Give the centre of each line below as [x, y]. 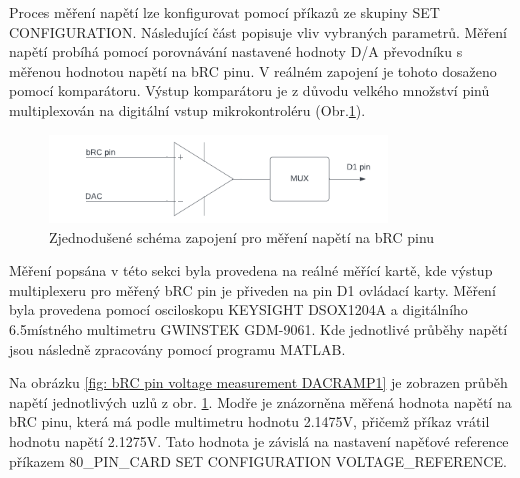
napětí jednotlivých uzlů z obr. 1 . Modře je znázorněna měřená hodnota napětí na [260, 401]
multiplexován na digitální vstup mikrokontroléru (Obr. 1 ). [187, 109]
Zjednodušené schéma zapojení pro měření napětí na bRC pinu [242, 236]
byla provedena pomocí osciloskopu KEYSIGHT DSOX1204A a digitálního [238, 309]
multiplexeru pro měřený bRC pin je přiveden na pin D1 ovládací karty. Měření [252, 289]
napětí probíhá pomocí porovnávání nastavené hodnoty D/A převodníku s [236, 51]
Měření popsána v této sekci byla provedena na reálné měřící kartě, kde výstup [251, 270]
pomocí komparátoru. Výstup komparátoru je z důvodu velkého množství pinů [249, 90]
